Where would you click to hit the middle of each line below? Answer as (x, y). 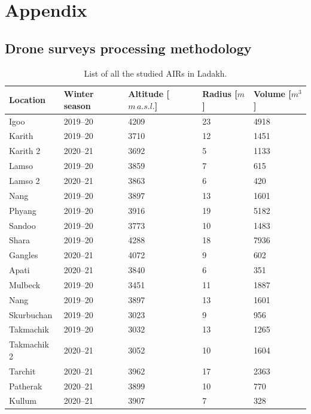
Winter (79, 94)
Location (27, 99)
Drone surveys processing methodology (128, 48)
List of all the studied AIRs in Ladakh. (155, 73)
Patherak (26, 386)
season (77, 105)
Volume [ (272, 94)
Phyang (23, 210)
